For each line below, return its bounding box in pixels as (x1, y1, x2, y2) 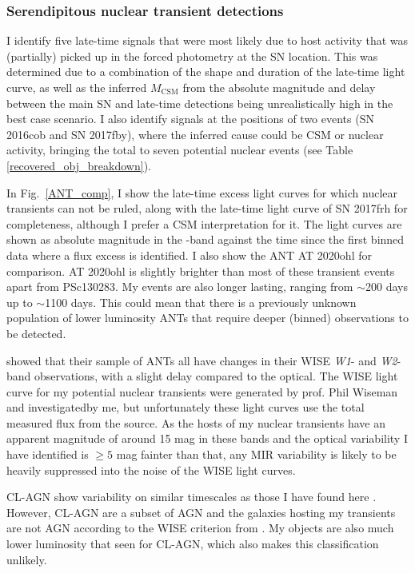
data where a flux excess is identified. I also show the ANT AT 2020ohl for (6, 246, 372, 263)
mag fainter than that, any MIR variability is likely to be (116, 446, 397, 463)
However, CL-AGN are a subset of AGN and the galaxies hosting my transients (6, 503, 396, 520)
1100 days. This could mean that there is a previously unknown (45, 293, 357, 310)
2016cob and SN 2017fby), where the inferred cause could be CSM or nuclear (6, 125, 384, 142)
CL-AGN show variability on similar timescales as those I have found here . (6, 488, 377, 505)
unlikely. (6, 551, 47, 567)
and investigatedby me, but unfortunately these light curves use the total (6, 399, 365, 416)
